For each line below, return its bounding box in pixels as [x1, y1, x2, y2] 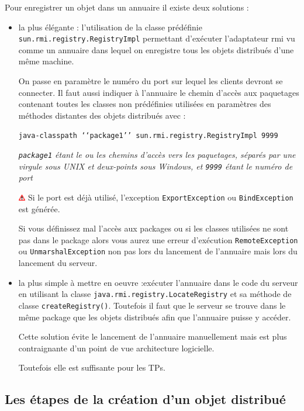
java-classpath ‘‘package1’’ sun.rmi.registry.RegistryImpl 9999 [18, 132, 278, 140]
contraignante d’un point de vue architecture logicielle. [18, 341, 215, 354]
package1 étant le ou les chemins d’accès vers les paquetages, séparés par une [18, 148, 296, 161]
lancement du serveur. [18, 257, 98, 269]
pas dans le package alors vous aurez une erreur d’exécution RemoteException [18, 233, 298, 246]
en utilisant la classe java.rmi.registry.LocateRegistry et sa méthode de [18, 288, 292, 300]
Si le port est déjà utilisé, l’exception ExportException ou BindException [27, 191, 293, 203]
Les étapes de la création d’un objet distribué [5, 390, 286, 408]
